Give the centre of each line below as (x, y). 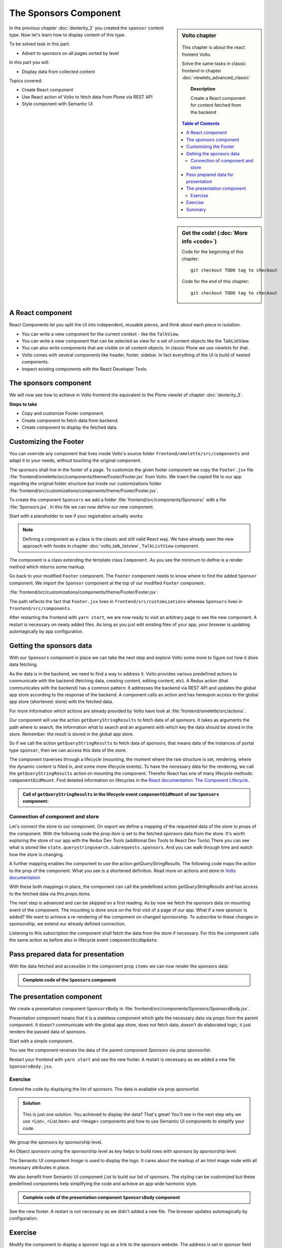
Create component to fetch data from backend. (70, 420)
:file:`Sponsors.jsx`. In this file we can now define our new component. (82, 507)
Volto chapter (199, 35)
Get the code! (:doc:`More (215, 233)
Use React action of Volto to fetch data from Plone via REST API (87, 97)
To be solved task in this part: (39, 44)
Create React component (47, 90)
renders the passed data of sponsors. (48, 1032)
